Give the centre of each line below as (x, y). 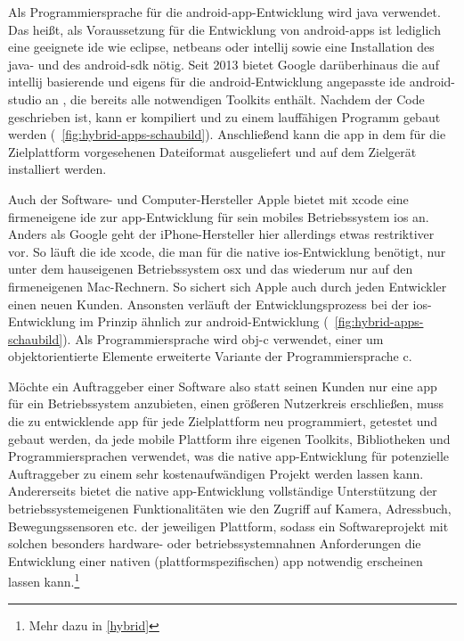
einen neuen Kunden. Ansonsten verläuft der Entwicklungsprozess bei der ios (218, 304)
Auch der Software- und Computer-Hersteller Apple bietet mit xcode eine (208, 198)
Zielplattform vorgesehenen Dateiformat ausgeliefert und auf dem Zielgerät (212, 151)
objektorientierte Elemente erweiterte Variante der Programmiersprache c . (210, 356)
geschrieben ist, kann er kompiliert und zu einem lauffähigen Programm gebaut (224, 116)
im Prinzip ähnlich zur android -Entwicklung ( (204, 321)
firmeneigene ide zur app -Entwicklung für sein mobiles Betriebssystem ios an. (219, 216)
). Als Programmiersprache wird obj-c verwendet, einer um (223, 338)
